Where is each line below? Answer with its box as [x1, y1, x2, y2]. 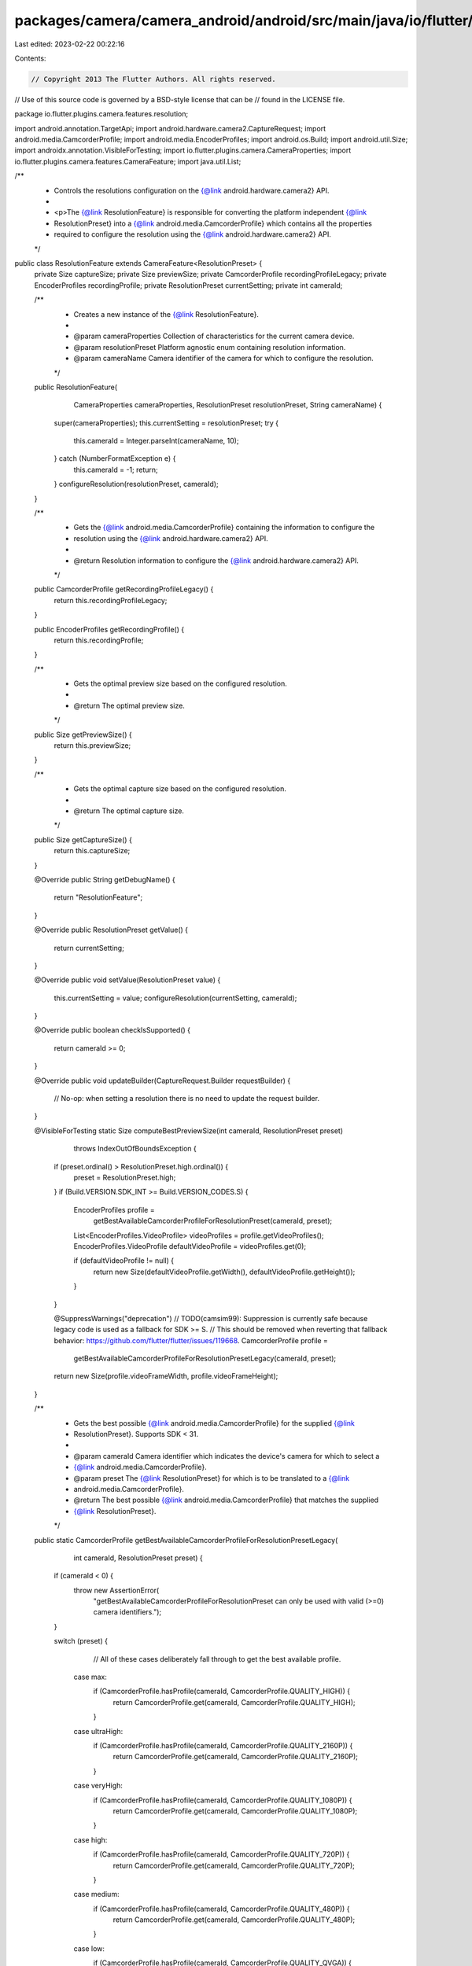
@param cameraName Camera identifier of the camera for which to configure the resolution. [73, 354, 374, 363]
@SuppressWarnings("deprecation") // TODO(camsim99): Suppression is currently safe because [53, 1313, 368, 1323]
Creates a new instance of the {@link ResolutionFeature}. [73, 309, 260, 318]
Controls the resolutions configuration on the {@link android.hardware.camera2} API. [53, 186, 330, 195]
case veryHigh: [73, 1781, 124, 1791]
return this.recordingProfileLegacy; [53, 595, 168, 605]
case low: [73, 1943, 105, 1953]
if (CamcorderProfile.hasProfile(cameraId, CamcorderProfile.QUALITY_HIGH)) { [93, 1687, 350, 1696]
